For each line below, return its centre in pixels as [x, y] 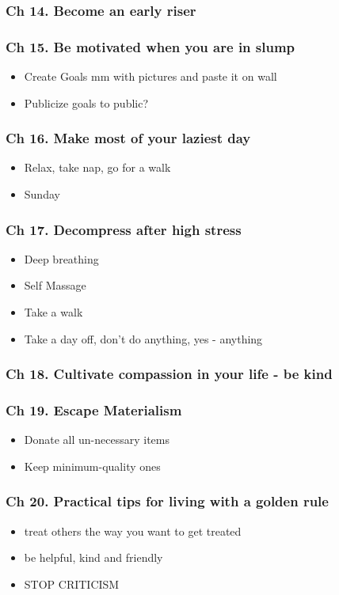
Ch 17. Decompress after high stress [124, 229]
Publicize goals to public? [86, 102]
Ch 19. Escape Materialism [94, 410]
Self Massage [55, 285]
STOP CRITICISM [72, 584]
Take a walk [53, 312]
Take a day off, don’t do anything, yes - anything [143, 338]
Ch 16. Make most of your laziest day [128, 138]
